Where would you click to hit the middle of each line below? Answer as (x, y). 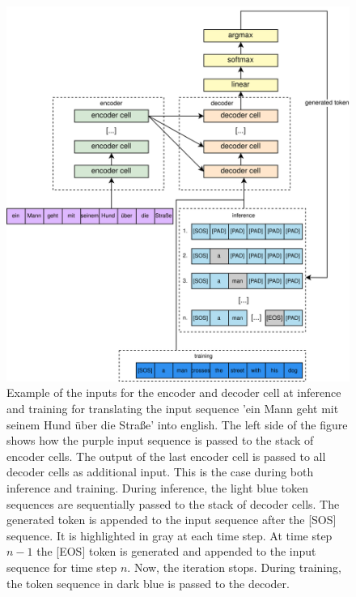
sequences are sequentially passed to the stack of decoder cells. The (173, 503)
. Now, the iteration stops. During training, (234, 567)
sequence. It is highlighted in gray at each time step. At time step (170, 535)
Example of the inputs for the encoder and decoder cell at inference (174, 392)
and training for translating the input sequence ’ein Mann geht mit (173, 409)
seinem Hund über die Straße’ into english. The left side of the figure (177, 424)
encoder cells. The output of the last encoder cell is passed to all (166, 456)
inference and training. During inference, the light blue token (157, 488)
